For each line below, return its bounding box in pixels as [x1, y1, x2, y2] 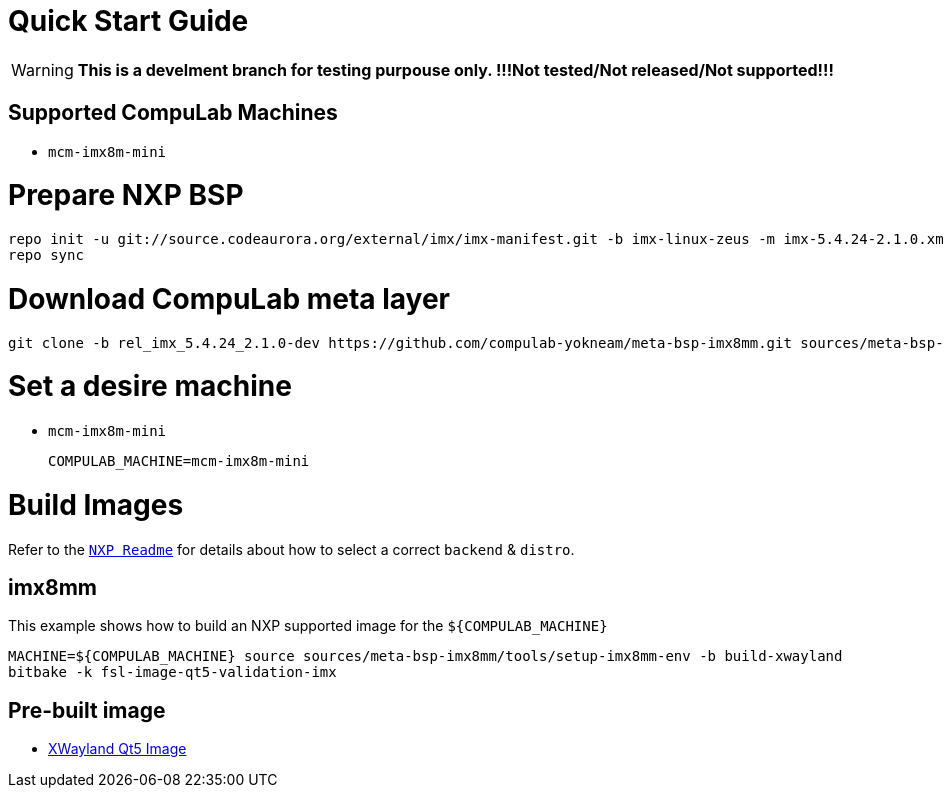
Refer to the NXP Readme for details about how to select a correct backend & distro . [8, 540, 575, 558]
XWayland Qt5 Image [48, 740, 187, 758]
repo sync [8, 247, 84, 264]
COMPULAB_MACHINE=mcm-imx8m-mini [48, 453, 310, 470]
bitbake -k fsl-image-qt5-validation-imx [8, 664, 337, 681]
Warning [11, 59, 74, 80]
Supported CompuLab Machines [8, 100, 338, 126]
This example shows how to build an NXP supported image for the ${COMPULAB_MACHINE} [8, 617, 608, 635]
